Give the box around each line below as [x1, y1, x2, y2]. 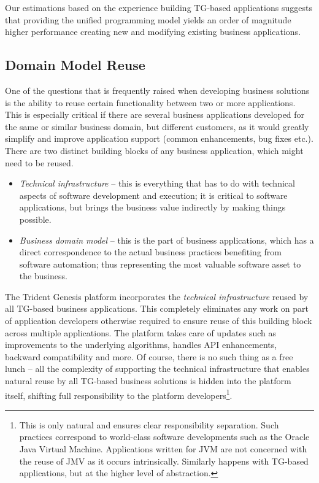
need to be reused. [5, 156, 74, 169]
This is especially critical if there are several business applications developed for [5, 108, 305, 121]
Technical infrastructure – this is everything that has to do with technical [19, 177, 295, 190]
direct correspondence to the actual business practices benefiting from [19, 245, 282, 258]
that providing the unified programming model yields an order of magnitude [5, 13, 291, 26]
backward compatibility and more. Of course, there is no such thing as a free [5, 350, 293, 363]
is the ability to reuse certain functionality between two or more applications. [5, 96, 296, 109]
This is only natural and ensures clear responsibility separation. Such [19, 418, 279, 431]
